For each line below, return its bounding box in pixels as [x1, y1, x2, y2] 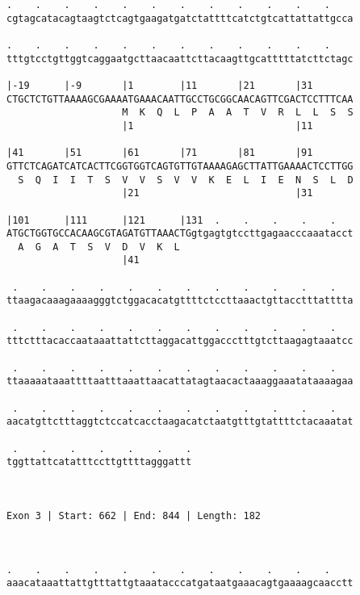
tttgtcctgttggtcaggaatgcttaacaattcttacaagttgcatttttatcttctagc [6, 52, 354, 65]
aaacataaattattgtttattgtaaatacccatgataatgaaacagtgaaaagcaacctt [6, 577, 354, 589]
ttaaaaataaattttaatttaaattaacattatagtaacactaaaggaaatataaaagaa [6, 375, 354, 388]
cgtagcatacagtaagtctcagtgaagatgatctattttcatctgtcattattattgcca [6, 12, 354, 24]
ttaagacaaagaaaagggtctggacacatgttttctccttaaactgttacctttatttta [6, 295, 354, 307]
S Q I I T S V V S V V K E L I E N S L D [18, 174, 354, 186]
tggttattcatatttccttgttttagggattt [6, 456, 192, 468]
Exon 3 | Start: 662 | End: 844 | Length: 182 [6, 509, 261, 522]
